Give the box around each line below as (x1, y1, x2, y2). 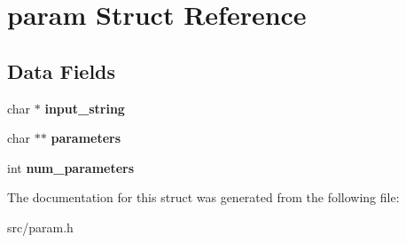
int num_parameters (7, 158, 135, 176)
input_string (44, 98, 125, 117)
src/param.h (7, 217, 74, 236)
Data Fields (7, 57, 116, 84)
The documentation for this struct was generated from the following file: (7, 188, 400, 207)
